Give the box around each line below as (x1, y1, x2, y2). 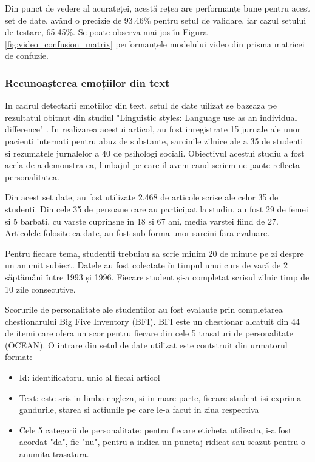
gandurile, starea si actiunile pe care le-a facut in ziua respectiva (19, 403, 259, 416)
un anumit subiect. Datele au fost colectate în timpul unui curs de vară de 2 (5, 259, 288, 271)
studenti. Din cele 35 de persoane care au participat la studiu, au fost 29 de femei (5, 202, 308, 215)
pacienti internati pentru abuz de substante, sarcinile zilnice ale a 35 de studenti (5, 134, 303, 147)
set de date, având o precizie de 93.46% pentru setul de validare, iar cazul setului (5, 13, 307, 26)
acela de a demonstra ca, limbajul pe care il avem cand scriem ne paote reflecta (5, 158, 300, 171)
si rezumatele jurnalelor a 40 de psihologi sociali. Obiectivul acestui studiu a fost (5, 146, 305, 159)
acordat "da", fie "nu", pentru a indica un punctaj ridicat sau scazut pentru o (19, 435, 306, 448)
